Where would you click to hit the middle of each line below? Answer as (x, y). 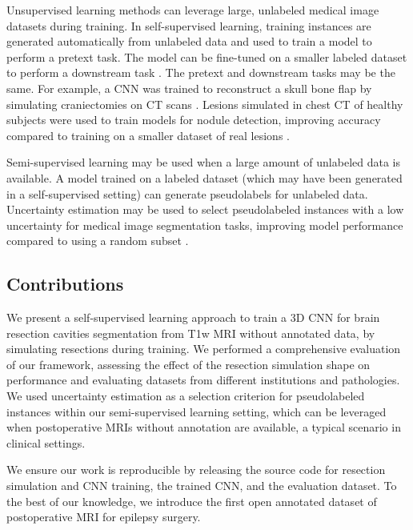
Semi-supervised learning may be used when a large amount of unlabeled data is (203, 162)
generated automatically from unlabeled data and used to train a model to (189, 41)
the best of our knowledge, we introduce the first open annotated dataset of (192, 501)
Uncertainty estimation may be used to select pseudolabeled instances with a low (205, 209)
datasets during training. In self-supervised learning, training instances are (189, 25)
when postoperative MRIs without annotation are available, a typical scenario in (204, 427)
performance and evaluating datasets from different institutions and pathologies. (203, 380)
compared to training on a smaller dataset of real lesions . (148, 135)
